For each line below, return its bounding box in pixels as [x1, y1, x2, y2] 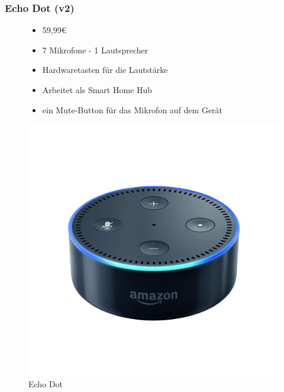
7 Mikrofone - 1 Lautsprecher [42, 43, 149, 56]
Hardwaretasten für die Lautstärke [42, 63, 168, 76]
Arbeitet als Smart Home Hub [42, 84, 153, 95]
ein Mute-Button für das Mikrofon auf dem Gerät [42, 103, 223, 116]
